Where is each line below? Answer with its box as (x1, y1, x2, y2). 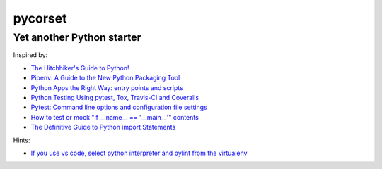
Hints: (13, 136, 30, 144)
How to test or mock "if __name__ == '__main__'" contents (30, 113, 199, 121)
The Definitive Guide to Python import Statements (30, 123, 176, 132)
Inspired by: (13, 51, 48, 59)
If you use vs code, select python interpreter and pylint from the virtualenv (30, 149, 248, 157)
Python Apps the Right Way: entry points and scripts (30, 83, 183, 92)
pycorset (13, 11, 67, 26)
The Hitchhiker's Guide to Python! (30, 63, 130, 72)
